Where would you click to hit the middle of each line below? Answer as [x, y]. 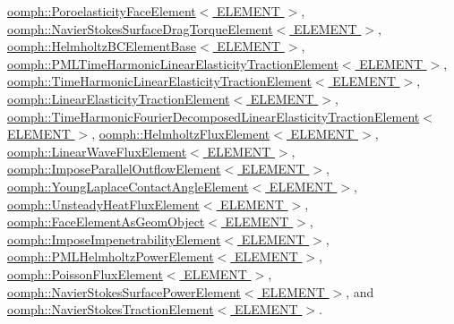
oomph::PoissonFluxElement [85, 273]
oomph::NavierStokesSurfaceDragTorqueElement [140, 28]
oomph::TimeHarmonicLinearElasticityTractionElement [159, 81]
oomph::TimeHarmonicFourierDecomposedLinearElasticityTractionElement [214, 116]
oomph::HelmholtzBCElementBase [102, 46]
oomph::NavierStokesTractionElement [111, 309]
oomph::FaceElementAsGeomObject [106, 222]
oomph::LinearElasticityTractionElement [119, 98]
